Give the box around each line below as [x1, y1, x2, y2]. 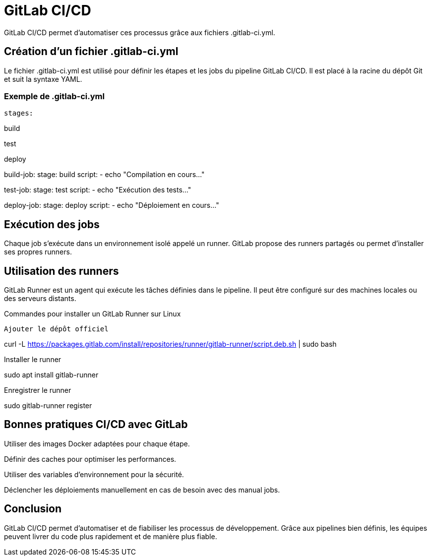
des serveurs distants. [4, 294, 76, 303]
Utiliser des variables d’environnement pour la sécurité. [4, 470, 184, 479]
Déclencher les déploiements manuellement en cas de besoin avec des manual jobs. [4, 485, 280, 494]
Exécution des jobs [4, 218, 100, 231]
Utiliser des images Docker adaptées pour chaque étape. [4, 439, 190, 448]
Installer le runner [4, 355, 62, 364]
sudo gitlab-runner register [4, 401, 92, 410]
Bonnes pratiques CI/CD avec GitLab [4, 418, 188, 431]
